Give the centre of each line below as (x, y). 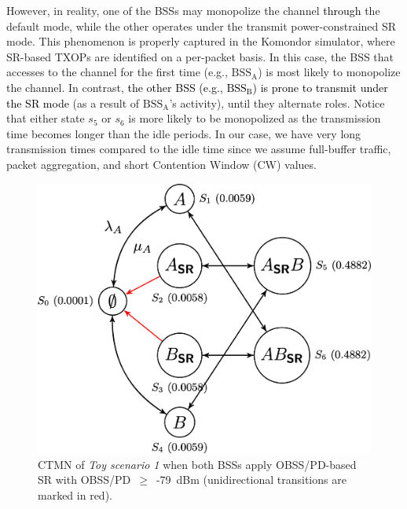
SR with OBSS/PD (84, 480)
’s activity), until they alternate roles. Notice (277, 103)
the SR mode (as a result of (73, 103)
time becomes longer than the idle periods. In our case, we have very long (184, 133)
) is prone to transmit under (320, 87)
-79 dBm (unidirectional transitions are (251, 480)
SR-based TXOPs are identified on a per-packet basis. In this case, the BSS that (200, 56)
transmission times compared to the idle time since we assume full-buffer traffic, (199, 149)
